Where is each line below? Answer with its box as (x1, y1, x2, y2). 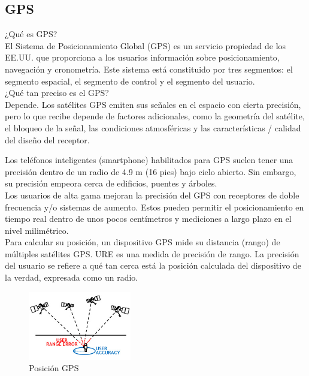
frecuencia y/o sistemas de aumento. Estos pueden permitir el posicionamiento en (5, 200, 304, 213)
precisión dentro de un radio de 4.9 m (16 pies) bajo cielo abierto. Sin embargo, (5, 165, 296, 178)
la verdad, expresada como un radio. (5, 271, 138, 284)
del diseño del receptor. (5, 133, 90, 146)
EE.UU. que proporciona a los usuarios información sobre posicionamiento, (5, 51, 280, 64)
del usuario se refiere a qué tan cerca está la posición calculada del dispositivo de (5, 259, 301, 272)
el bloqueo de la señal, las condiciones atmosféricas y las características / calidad (5, 121, 301, 134)
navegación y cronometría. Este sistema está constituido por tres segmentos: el (5, 62, 293, 75)
